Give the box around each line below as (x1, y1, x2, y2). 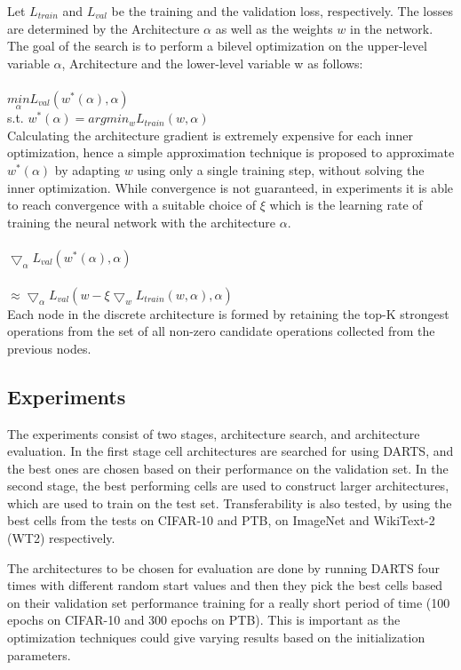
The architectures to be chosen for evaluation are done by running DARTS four (7, 558, 440, 577)
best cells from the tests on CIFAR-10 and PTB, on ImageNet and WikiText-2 (7, 511, 435, 530)
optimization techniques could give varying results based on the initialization (7, 628, 425, 647)
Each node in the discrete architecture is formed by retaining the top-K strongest (7, 304, 449, 323)
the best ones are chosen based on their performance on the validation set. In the (7, 459, 449, 477)
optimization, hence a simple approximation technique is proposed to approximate (7, 143, 455, 162)
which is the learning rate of (269, 195, 423, 214)
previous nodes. (7, 339, 91, 357)
